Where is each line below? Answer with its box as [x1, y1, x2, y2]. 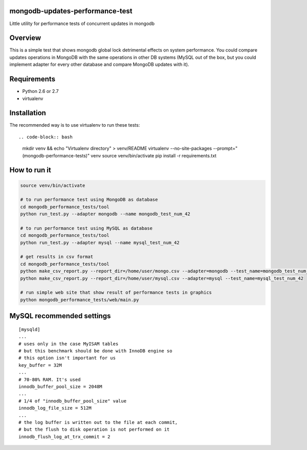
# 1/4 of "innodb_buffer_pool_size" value [18, 398, 127, 404]
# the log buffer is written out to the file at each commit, [18, 419, 178, 425]
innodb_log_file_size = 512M [18, 405, 92, 411]
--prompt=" [213, 146, 238, 152]
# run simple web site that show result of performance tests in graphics [20, 290, 212, 296]
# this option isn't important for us [18, 355, 116, 361]
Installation [9, 109, 46, 117]
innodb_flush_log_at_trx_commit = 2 [18, 434, 111, 439]
